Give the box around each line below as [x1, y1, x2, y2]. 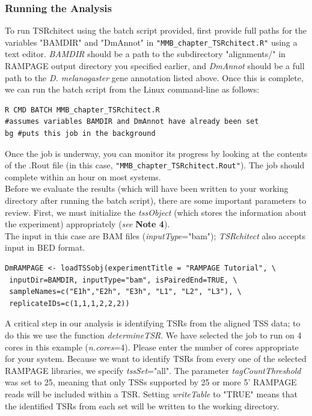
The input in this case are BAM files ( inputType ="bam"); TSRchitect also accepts [5, 229, 305, 242]
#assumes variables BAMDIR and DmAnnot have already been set [5, 117, 259, 126]
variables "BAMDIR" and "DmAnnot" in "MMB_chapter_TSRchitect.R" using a [5, 35, 298, 48]
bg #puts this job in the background [5, 129, 156, 138]
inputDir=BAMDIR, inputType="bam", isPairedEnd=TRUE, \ [9, 275, 237, 284]
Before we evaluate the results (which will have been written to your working [5, 182, 289, 195]
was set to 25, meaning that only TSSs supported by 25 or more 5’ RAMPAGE [5, 376, 297, 388]
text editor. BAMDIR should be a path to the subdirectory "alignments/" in [5, 47, 286, 60]
